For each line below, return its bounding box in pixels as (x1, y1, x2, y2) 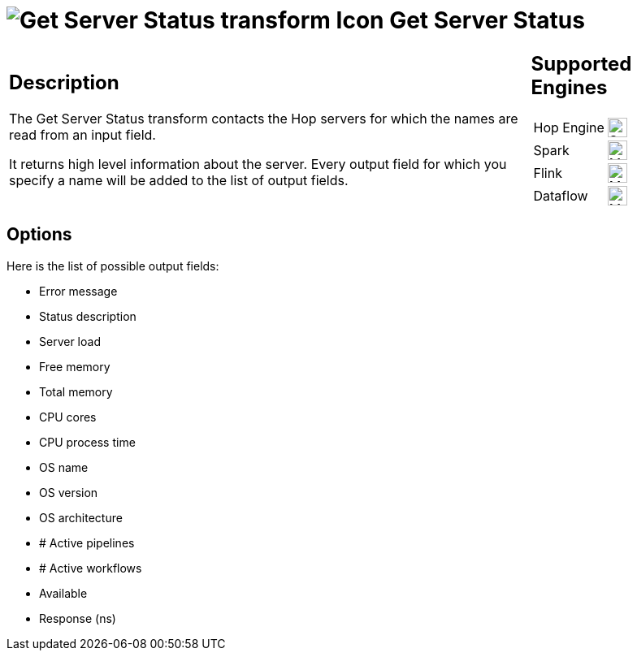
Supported (531, 51, 632, 76)
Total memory (39, 384, 113, 399)
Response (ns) (39, 611, 116, 625)
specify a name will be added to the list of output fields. (9, 172, 349, 189)
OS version (39, 485, 98, 499)
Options (6, 224, 72, 245)
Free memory (39, 359, 110, 374)
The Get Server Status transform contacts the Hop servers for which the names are (9, 110, 518, 128)
